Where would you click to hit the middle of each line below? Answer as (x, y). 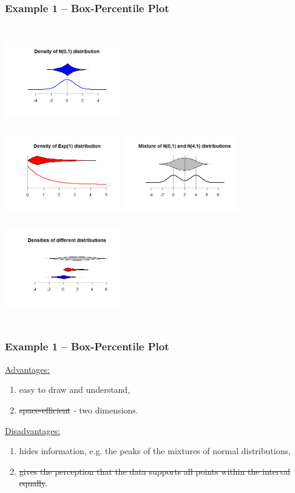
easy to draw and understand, (75, 389)
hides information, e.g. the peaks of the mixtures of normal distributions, (155, 451)
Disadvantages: (32, 430)
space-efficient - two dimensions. (79, 410)
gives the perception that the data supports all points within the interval (154, 471)
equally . (33, 483)
